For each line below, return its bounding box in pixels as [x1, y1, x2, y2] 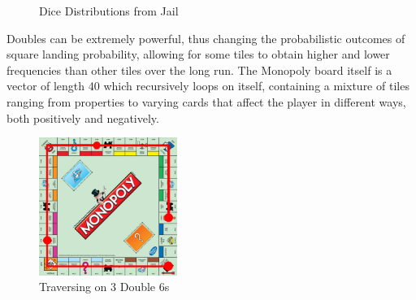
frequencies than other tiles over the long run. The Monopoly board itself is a [6, 61, 392, 78]
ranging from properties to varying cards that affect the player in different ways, [6, 93, 406, 110]
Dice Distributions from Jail [39, 2, 179, 19]
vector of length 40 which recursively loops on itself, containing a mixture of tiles [6, 77, 409, 94]
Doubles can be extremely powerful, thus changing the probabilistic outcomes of [6, 29, 405, 46]
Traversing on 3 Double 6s [39, 278, 170, 295]
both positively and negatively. [6, 109, 159, 126]
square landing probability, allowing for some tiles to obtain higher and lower [6, 46, 390, 63]
